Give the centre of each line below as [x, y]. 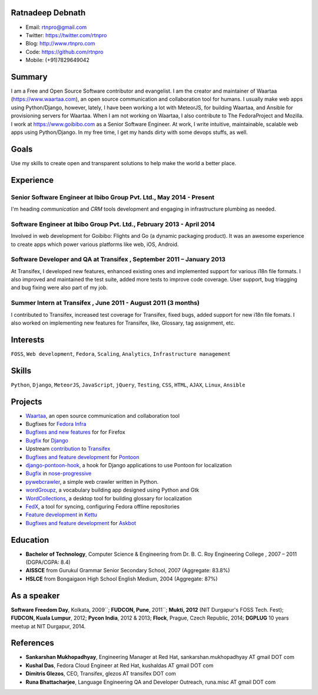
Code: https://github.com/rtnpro [64, 52]
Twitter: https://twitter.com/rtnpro [66, 35]
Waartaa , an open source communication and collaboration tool [102, 415]
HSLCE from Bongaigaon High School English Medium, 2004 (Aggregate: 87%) [122, 579]
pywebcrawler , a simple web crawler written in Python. [92, 481]
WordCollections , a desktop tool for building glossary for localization [109, 498]
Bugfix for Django [47, 440]
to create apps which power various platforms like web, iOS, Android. [95, 244]
